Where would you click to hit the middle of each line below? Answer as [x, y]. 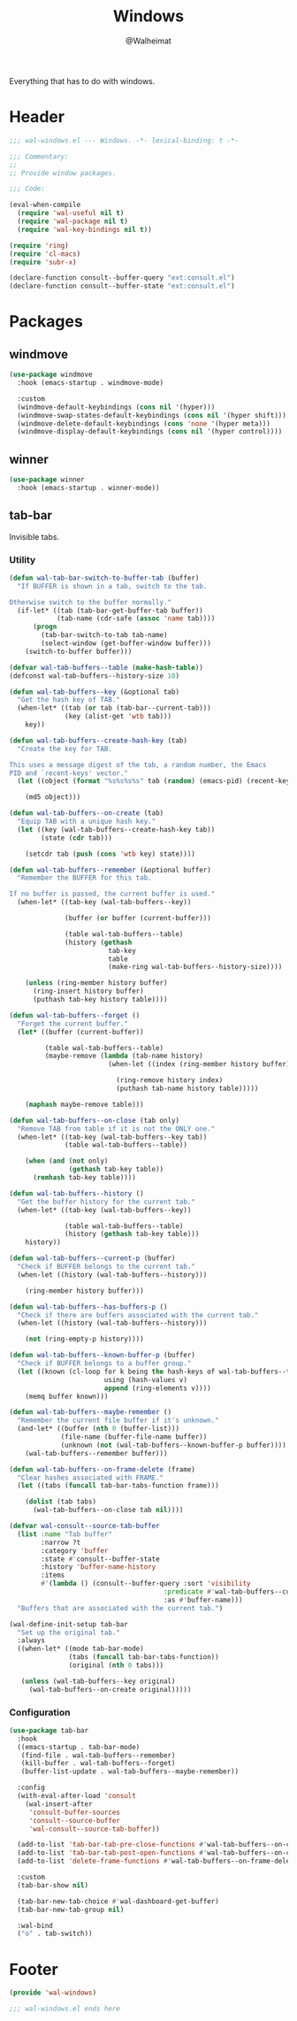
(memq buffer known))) [67, 1396]
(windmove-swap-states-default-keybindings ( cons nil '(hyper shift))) [152, 415]
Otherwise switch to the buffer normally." [91, 602]
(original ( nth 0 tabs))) [116, 1665]
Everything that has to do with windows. [82, 81]
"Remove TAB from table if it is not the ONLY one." [116, 1129]
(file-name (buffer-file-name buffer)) [134, 1437]
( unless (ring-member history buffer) [96, 983]
